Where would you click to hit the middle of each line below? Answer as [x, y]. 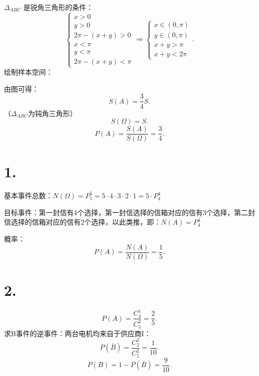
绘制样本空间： [28, 72]
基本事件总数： [28, 195]
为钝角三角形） [53, 113]
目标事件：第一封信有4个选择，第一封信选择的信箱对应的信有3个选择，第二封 [129, 212]
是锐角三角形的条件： [58, 7]
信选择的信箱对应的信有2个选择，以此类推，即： [82, 222]
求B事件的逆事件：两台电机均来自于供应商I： [77, 333]
